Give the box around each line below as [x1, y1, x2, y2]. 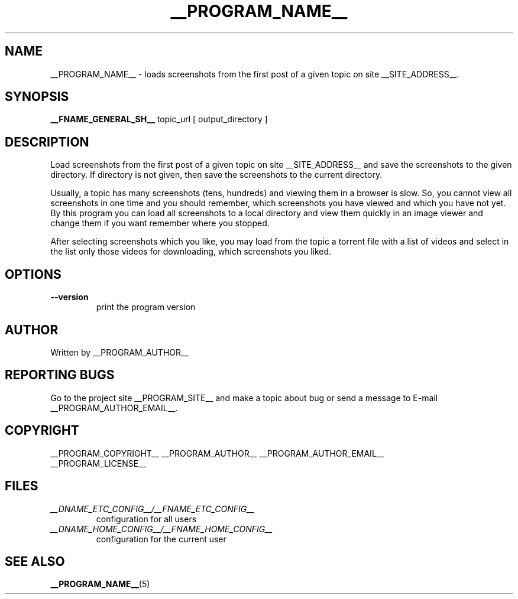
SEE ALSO [5, 554, 65, 569]
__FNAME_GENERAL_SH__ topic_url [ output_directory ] [50, 114, 268, 125]
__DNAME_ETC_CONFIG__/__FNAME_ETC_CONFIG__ [50, 503, 255, 514]
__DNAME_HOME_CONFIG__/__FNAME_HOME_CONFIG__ [50, 523, 273, 534]
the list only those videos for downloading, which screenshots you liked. [50, 246, 332, 257]
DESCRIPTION [5, 134, 89, 149]
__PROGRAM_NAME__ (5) [50, 579, 150, 590]
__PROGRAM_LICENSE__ [50, 458, 146, 468]
